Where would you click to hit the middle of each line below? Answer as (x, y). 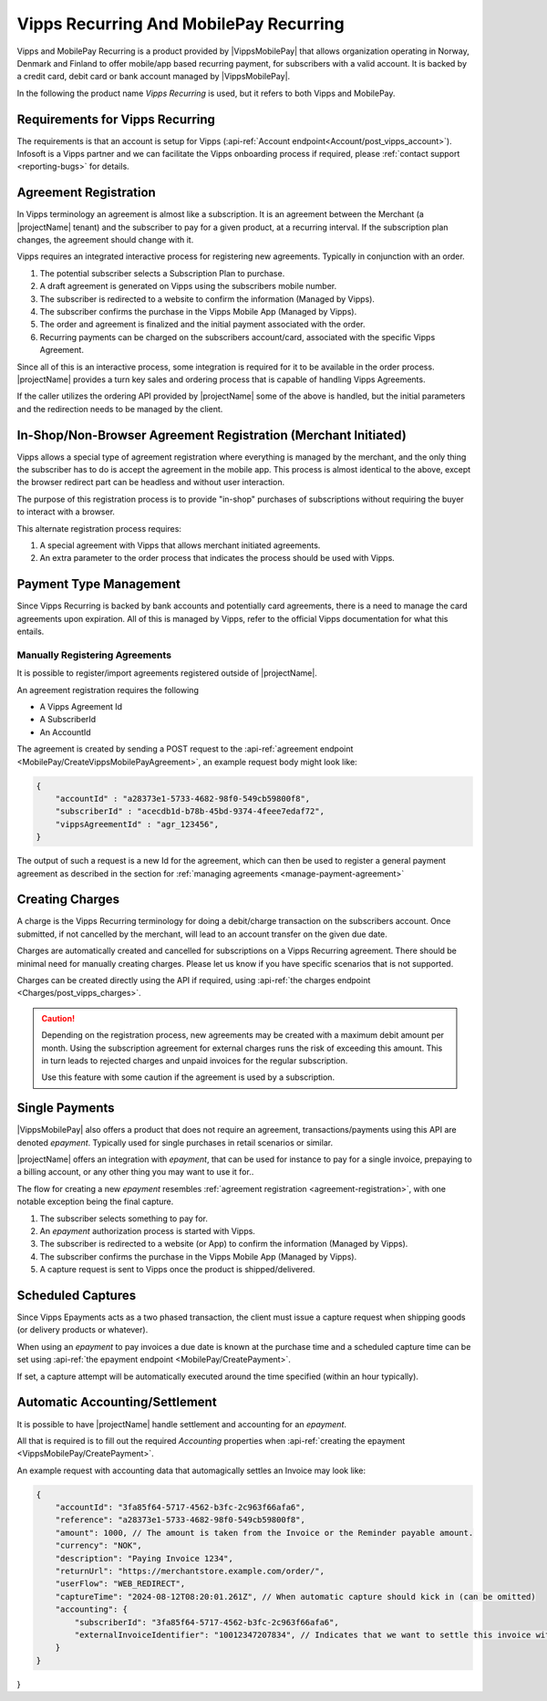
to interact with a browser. (66, 512)
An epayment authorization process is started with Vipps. (147, 1230)
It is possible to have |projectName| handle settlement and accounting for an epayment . (181, 1424)
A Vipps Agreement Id (81, 707)
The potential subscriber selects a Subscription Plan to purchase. (162, 273)
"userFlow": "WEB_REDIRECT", (120, 1584)
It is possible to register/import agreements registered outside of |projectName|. (167, 673)
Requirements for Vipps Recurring (116, 119)
